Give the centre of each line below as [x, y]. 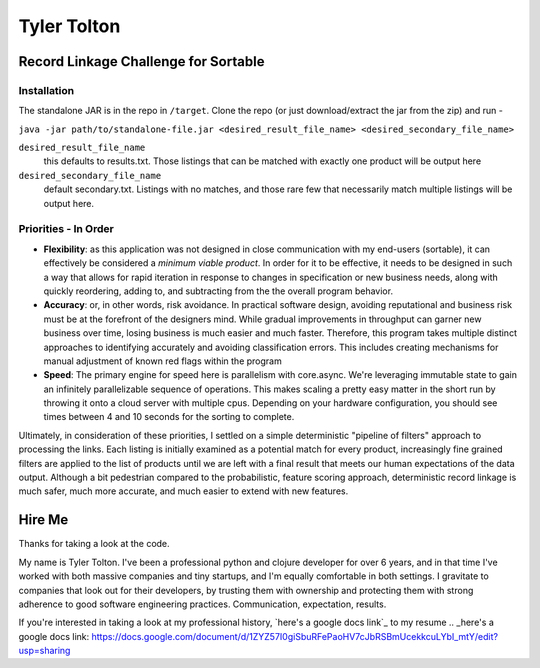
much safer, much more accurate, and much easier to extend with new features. [183, 491]
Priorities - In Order [66, 229]
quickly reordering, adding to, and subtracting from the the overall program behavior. [218, 291]
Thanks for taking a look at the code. [94, 544]
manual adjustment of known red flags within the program [162, 361]
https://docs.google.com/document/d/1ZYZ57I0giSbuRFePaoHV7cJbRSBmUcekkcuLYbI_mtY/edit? [295, 636]
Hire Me [43, 520]
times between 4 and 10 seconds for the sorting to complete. [169, 417]
